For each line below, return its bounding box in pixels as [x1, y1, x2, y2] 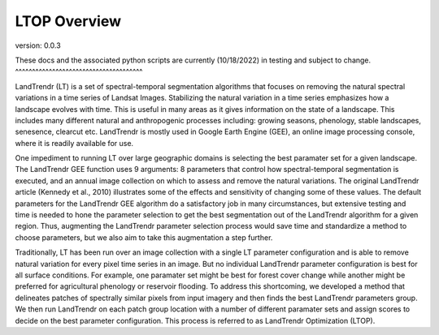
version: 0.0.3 [15, 41, 61, 50]
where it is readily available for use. [15, 138, 134, 148]
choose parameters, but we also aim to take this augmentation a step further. [15, 232, 273, 243]
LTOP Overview [15, 12, 122, 30]
